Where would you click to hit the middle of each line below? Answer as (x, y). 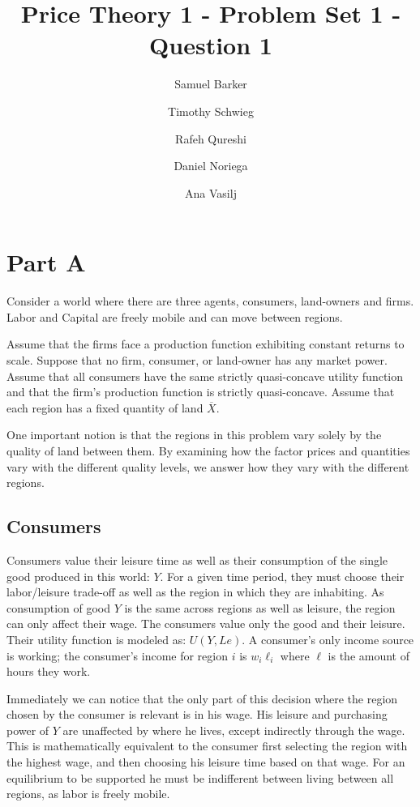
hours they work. (49, 671)
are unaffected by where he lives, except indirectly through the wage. (234, 730)
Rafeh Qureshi (211, 138)
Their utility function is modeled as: (96, 639)
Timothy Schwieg (211, 111)
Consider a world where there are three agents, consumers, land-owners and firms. (210, 301)
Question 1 (211, 45)
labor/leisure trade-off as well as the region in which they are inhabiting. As (195, 592)
